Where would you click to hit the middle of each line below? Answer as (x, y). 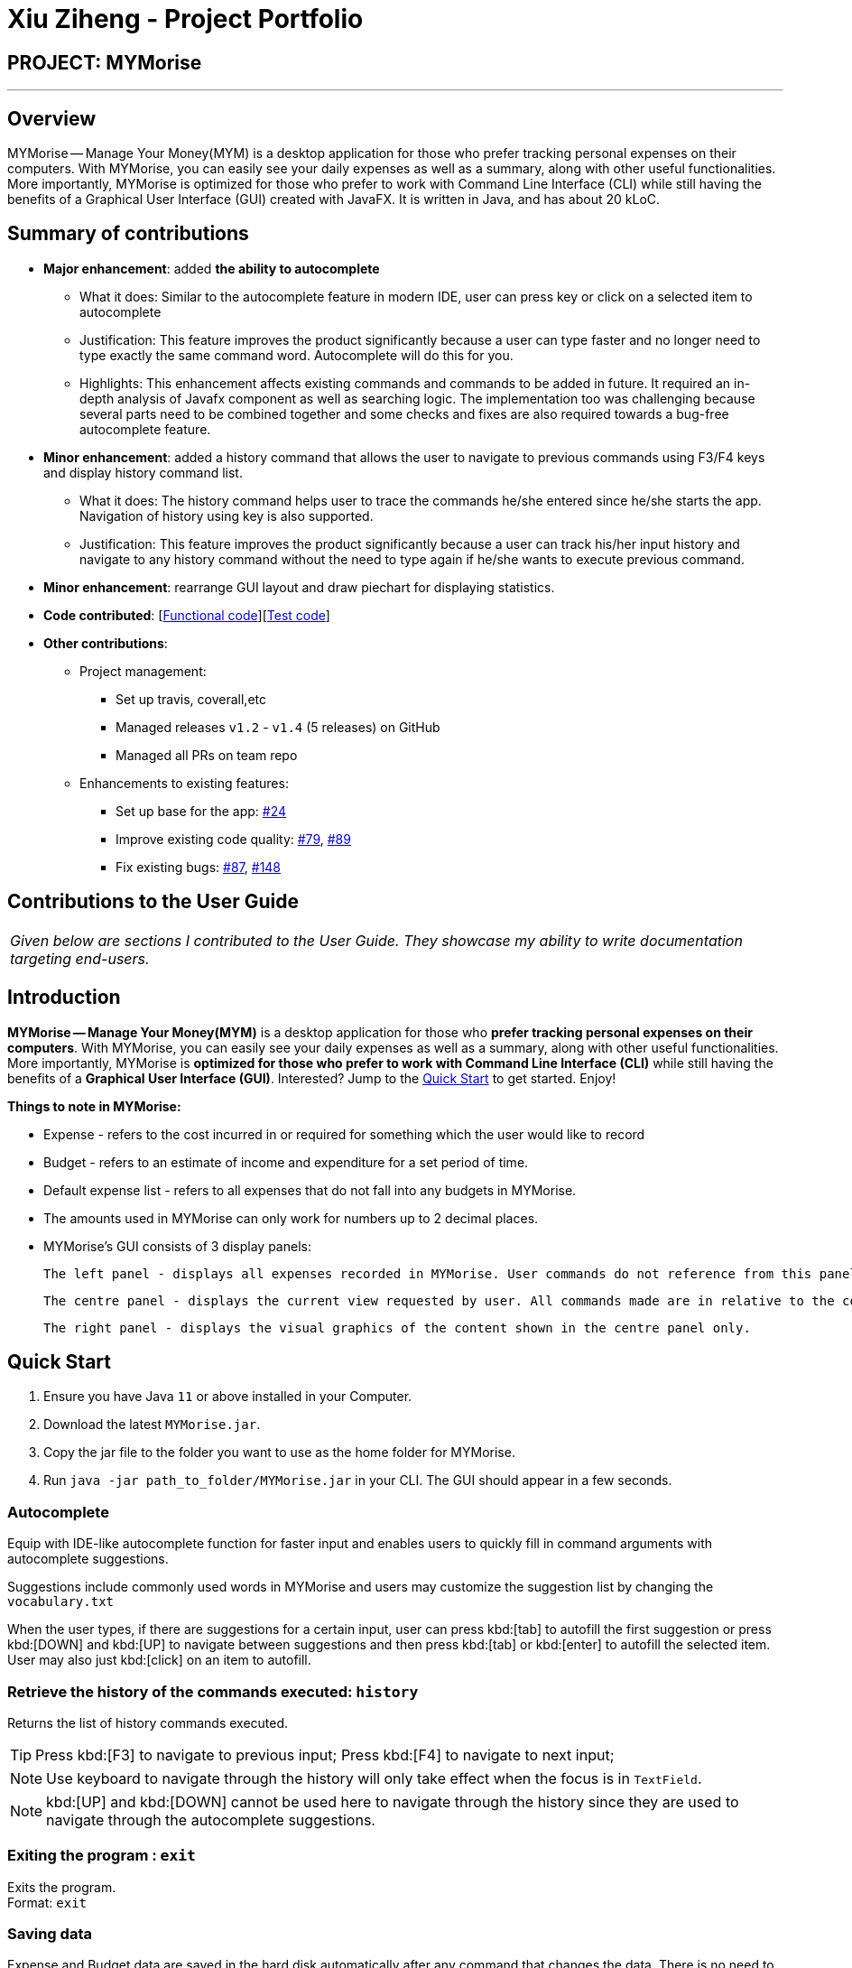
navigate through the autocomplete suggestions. (211, 1819)
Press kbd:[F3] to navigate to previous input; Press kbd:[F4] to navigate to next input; (325, 1754)
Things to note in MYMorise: (94, 1106)
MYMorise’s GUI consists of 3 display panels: (177, 1246)
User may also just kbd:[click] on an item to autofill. (159, 1660)
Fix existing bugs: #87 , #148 (199, 867)
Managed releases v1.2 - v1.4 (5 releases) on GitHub (278, 727)
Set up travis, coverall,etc (191, 699)
